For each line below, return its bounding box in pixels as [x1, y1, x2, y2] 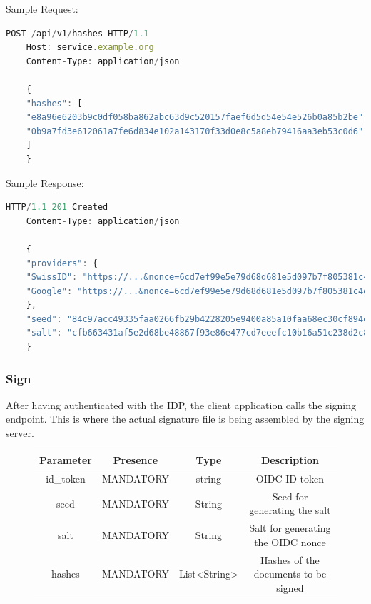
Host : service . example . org [26, 42, 154, 53]
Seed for [272, 488, 308, 503]
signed [276, 580, 304, 595]
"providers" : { [26, 258, 98, 268]
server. [6, 426, 34, 441]
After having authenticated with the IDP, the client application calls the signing [6, 397, 357, 412]
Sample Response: [6, 175, 84, 190]
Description [260, 453, 319, 468]
